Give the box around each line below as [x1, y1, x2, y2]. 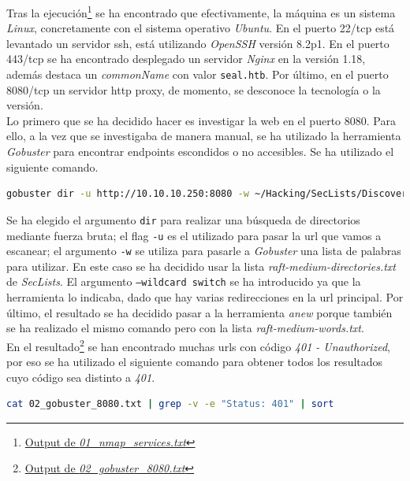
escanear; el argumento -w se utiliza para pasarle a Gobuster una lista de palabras [6, 242, 401, 259]
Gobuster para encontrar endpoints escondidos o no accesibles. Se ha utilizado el [6, 143, 394, 160]
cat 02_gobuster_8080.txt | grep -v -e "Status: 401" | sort [6, 398, 334, 410]
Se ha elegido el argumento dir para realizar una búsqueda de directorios [6, 211, 360, 228]
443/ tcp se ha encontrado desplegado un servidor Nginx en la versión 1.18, [6, 50, 366, 67]
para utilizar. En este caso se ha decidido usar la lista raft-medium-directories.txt [6, 257, 397, 274]
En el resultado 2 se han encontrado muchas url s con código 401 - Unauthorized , [6, 335, 390, 354]
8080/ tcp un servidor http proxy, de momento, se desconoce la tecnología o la [6, 81, 381, 98]
